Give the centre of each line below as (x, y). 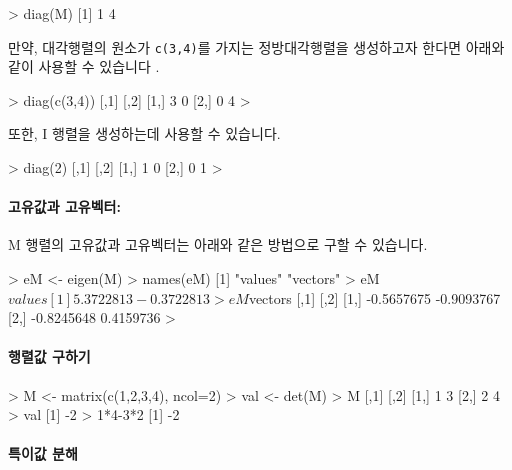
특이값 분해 (43, 453)
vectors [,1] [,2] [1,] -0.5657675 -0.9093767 (374, 297)
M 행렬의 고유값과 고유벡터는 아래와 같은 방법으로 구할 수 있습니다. (218, 244)
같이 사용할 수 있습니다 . (84, 66)
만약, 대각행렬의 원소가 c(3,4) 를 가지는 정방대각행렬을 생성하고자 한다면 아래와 (256, 46)
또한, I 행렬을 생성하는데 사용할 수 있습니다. (144, 133)
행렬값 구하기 (49, 356)
